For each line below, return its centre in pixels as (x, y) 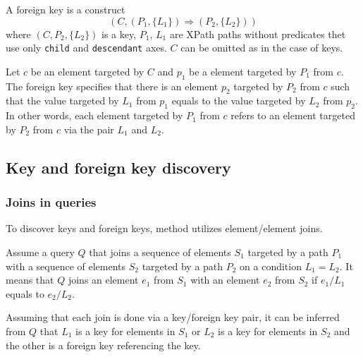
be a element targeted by (243, 71)
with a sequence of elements (66, 266)
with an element (225, 280)
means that (30, 280)
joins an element (103, 280)
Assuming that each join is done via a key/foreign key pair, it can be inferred (173, 317)
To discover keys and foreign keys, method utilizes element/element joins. (164, 228)
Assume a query (40, 252)
